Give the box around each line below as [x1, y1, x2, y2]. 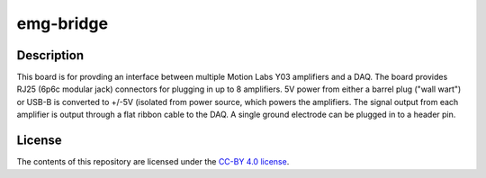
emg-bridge [16, 13, 108, 33]
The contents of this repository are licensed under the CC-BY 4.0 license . [16, 156, 290, 167]
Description [16, 48, 85, 63]
